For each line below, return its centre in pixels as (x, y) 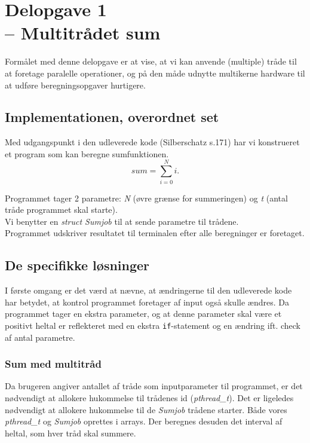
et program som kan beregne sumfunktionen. (87, 153)
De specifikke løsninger (77, 265)
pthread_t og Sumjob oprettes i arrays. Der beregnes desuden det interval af (144, 421)
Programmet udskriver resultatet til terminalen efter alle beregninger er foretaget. (155, 233)
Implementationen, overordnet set (112, 117)
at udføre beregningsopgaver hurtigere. (75, 85)
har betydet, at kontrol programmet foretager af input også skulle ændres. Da (147, 302)
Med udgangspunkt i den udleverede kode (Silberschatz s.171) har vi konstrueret (152, 142)
